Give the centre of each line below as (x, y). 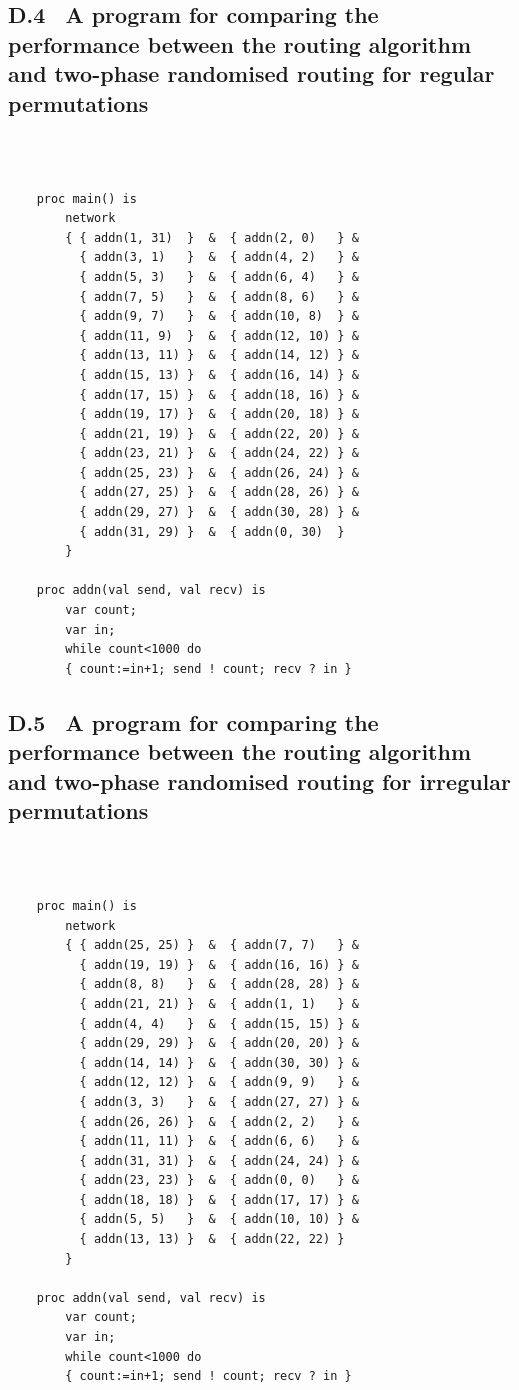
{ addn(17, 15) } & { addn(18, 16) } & (219, 394)
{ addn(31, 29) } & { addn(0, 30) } (212, 531)
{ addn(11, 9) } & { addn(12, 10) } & (219, 335)
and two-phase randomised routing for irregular (260, 780)
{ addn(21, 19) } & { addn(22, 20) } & (219, 433)
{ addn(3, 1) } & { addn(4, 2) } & (219, 257)
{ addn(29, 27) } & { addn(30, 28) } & (219, 512)
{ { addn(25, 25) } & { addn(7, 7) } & (212, 945)
